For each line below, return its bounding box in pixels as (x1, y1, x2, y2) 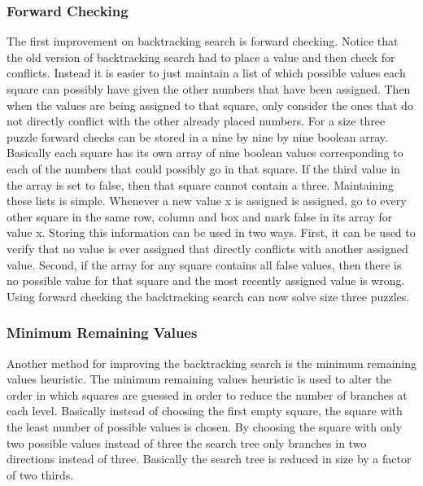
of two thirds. (7, 466, 74, 483)
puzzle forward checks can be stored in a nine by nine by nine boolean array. (7, 128, 388, 145)
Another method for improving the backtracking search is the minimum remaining (7, 354, 417, 371)
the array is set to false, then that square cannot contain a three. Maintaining (7, 176, 395, 193)
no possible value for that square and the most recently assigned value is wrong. (7, 272, 405, 289)
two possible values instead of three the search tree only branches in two (7, 434, 367, 451)
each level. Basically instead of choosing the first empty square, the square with (7, 402, 403, 419)
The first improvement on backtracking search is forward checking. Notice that (7, 33, 399, 50)
